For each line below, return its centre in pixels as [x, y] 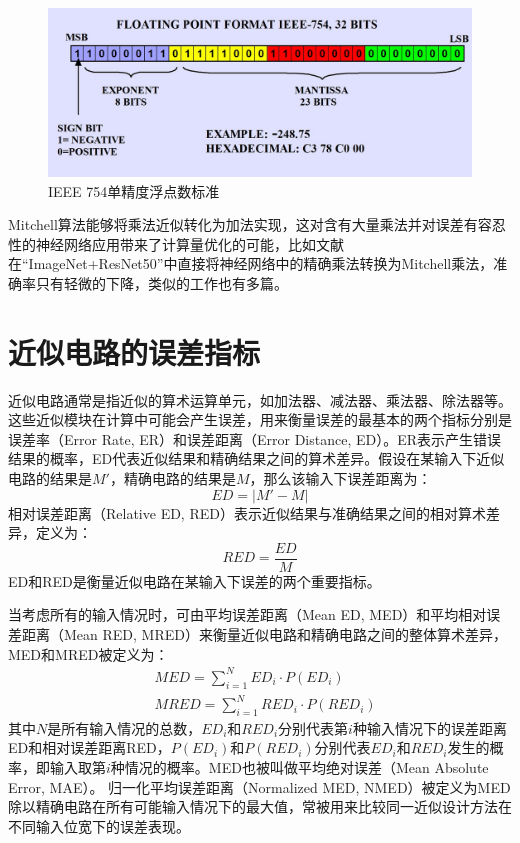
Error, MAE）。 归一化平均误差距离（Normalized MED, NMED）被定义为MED [259, 786]
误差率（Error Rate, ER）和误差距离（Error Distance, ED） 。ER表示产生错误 [255, 438]
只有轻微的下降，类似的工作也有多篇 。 [161, 282]
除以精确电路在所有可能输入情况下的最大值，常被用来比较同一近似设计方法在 [260, 806]
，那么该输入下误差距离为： [340, 478]
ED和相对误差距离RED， [89, 747]
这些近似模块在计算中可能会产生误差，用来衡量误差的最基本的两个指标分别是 [260, 419]
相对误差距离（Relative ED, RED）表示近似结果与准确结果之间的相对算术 [247, 512]
